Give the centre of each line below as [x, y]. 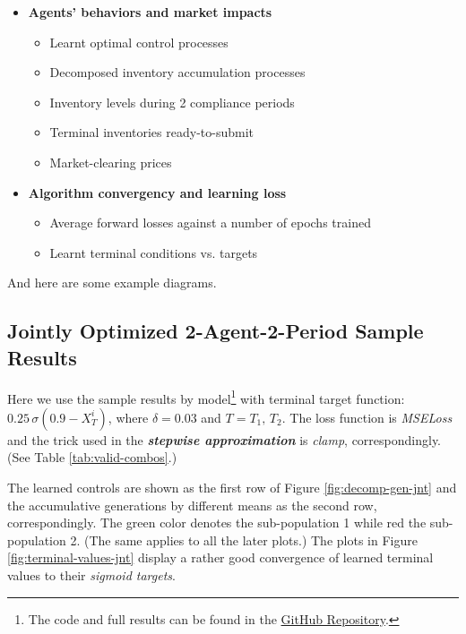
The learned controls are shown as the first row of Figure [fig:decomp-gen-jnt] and [232, 487]
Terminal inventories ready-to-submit [151, 132]
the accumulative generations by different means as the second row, [192, 505]
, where [128, 417]
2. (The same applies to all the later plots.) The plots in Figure [244, 540]
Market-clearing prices [111, 162]
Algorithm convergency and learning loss [157, 192]
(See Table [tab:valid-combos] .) [92, 457]
